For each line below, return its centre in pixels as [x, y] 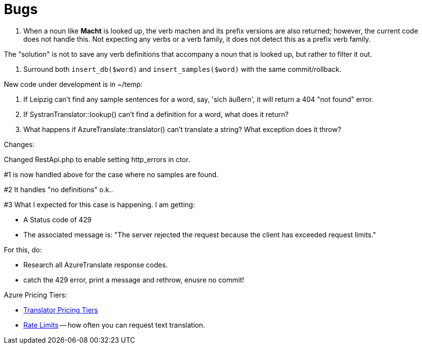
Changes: [19, 144]
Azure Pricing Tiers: [36, 295]
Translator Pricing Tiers [61, 310]
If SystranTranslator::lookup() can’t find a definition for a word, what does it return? [156, 114]
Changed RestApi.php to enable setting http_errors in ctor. [97, 159]
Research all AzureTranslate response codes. [96, 265]
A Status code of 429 [58, 219]
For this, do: [23, 249]
